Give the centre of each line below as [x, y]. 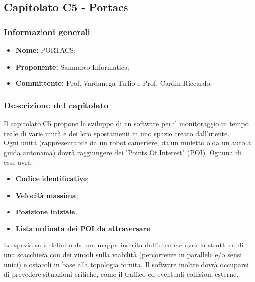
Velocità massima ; [47, 195]
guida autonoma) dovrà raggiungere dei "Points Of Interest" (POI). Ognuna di [123, 152]
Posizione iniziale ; [46, 212]
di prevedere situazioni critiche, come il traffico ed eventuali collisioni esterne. [121, 274]
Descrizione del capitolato [56, 105]
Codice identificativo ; [52, 178]
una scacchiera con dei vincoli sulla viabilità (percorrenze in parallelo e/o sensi [123, 254]
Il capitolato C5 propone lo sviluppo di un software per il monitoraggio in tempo [126, 123]
